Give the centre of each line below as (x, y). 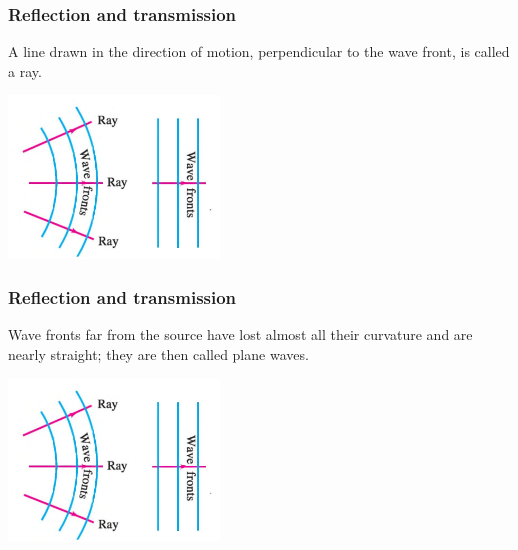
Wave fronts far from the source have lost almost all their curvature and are (240, 334)
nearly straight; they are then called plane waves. (158, 354)
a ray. (25, 70)
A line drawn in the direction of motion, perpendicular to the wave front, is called (259, 51)
